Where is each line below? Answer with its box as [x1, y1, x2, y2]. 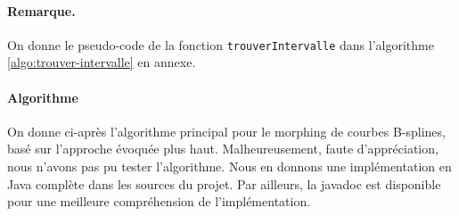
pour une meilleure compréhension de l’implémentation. [7, 192, 311, 211]
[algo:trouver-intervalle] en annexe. [7, 53, 196, 71]
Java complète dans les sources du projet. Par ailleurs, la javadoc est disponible [7, 174, 441, 193]
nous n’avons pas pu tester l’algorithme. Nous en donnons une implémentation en [7, 157, 452, 176]
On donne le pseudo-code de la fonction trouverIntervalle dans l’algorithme [7, 35, 434, 54]
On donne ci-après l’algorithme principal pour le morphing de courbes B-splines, [7, 121, 446, 140]
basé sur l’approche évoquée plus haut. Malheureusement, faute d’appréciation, [7, 139, 439, 158]
